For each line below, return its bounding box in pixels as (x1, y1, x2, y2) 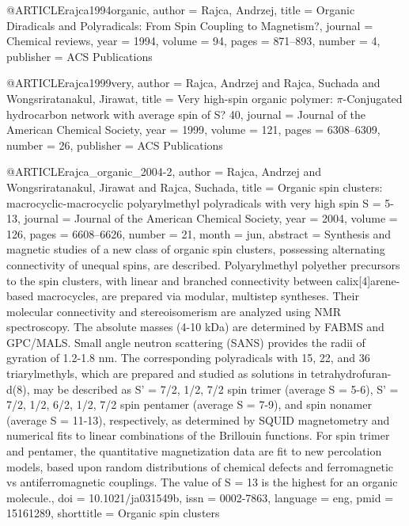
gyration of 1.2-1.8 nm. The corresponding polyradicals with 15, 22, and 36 (6, 349, 370, 366)
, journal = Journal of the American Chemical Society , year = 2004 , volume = (17, 210, 398, 227)
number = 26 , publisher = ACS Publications (6, 136, 223, 153)
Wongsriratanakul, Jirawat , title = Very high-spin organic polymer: (6, 90, 333, 106)
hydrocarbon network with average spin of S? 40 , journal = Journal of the (6, 105, 366, 122)
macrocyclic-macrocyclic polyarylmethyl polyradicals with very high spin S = (6, 194, 381, 211)
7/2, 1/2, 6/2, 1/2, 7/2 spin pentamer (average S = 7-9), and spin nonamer (6, 396, 372, 413)
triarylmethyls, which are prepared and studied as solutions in (6, 365, 308, 382)
